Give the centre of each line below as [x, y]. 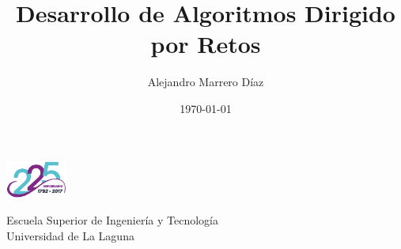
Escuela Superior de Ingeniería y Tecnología [112, 220]
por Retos [206, 44]
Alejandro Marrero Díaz [206, 82]
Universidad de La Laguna [70, 235]
